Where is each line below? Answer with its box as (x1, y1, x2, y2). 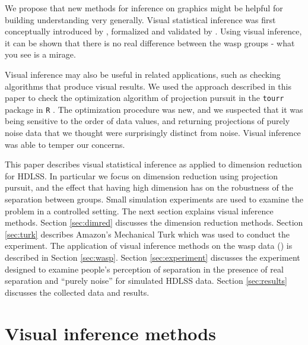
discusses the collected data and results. (5, 286, 150, 298)
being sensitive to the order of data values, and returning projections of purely (5, 115, 290, 127)
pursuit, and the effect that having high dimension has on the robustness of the (5, 181, 293, 194)
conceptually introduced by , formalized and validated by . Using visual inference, (5, 25, 302, 37)
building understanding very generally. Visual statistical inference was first (5, 13, 276, 26)
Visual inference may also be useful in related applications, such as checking (5, 68, 281, 80)
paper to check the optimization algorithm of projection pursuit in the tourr (5, 91, 284, 104)
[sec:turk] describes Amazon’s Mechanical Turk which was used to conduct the (5, 227, 290, 240)
